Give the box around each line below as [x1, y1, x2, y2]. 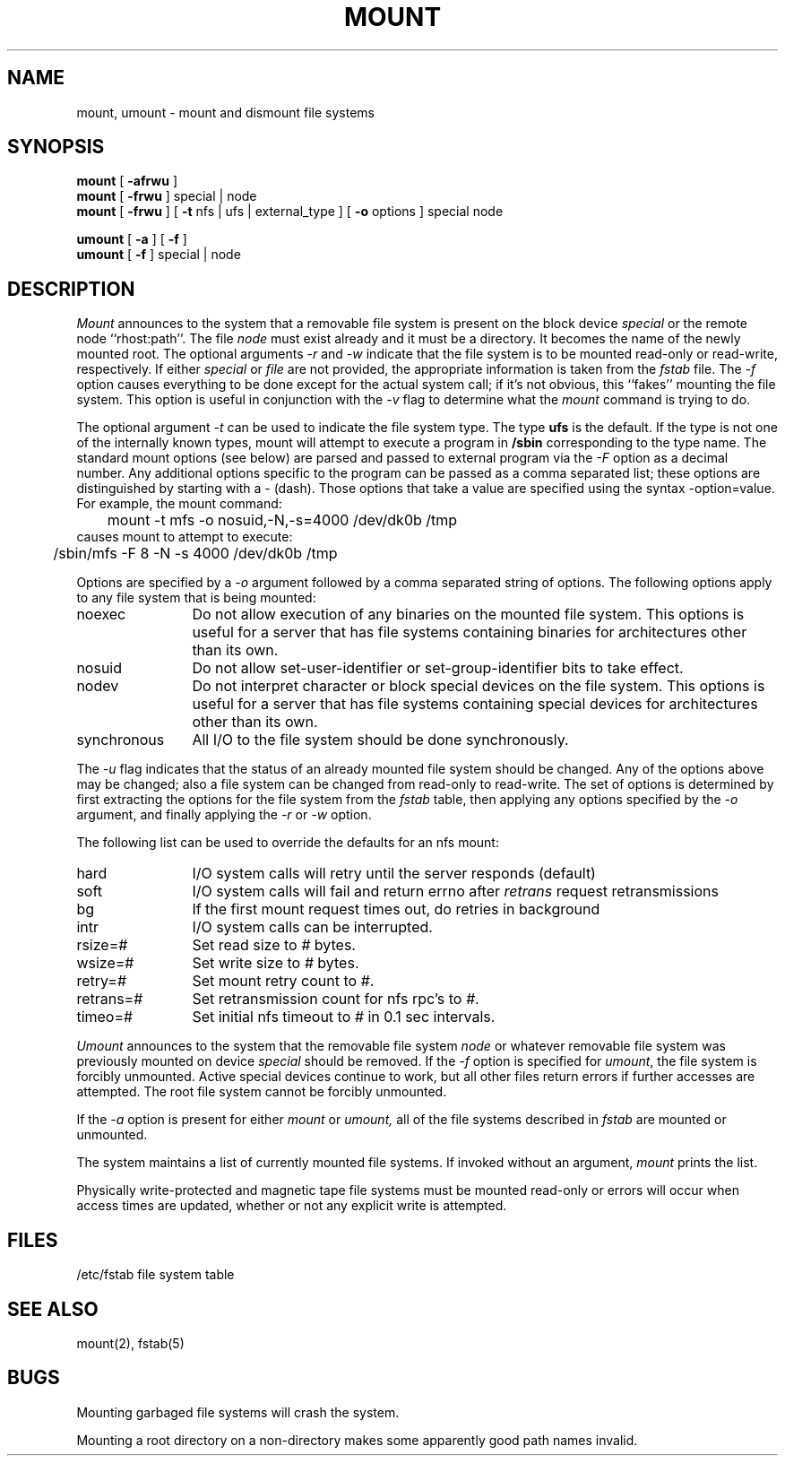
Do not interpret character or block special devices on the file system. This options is [192, 677, 765, 696]
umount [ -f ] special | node [76, 247, 241, 263]
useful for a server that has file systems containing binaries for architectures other [192, 623, 747, 642]
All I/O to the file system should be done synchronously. [192, 731, 569, 749]
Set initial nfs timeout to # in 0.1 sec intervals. [192, 1008, 496, 1026]
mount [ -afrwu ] [76, 173, 178, 189]
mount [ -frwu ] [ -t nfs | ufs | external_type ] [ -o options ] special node [76, 203, 504, 220]
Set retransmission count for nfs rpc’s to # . [192, 990, 479, 1009]
